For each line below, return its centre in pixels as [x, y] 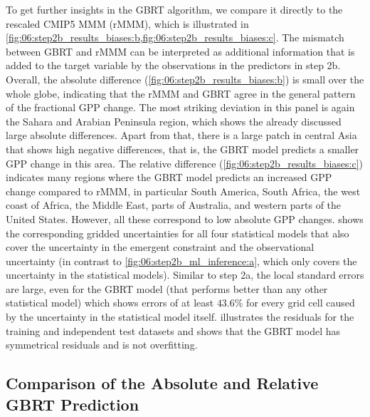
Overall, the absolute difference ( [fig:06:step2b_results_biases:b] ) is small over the [185, 79]
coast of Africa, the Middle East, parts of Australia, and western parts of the [174, 205]
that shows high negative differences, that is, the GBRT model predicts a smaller [183, 149]
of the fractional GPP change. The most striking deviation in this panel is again [180, 107]
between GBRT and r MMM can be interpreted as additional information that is [180, 51]
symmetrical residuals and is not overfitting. [102, 345]
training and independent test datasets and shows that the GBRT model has [173, 330]
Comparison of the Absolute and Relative [162, 383]
